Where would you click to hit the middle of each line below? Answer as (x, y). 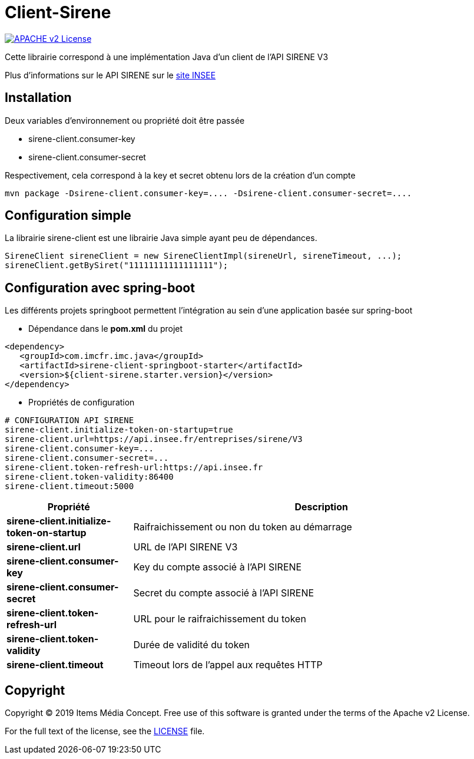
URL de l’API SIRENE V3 (185, 547)
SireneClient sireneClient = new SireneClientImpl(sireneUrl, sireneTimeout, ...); (203, 256)
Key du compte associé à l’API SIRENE (218, 567)
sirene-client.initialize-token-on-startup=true (119, 430)
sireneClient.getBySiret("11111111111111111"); (117, 265)
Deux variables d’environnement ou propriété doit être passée (125, 120)
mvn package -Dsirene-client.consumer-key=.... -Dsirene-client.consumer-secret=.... (208, 193)
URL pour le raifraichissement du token (220, 619)
